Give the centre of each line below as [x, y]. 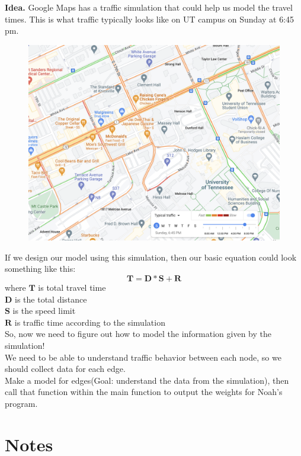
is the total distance [51, 299]
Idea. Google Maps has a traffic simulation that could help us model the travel [149, 7]
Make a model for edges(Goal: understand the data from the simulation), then [147, 380]
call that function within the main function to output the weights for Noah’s [144, 392]
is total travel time [72, 287]
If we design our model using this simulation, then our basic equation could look [151, 257]
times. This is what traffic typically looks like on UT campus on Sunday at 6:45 [150, 19]
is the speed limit [44, 311]
